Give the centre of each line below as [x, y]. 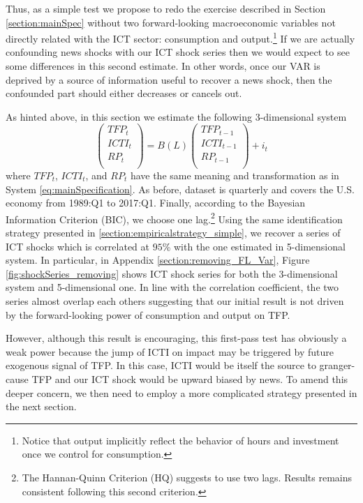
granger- [337, 365]
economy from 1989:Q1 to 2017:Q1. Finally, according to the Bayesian [156, 203]
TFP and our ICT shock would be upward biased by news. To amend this [190, 378]
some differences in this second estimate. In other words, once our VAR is [163, 66]
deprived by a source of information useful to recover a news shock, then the [169, 79]
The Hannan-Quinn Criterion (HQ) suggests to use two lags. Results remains [187, 477]
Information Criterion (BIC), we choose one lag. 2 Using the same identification [174, 218]
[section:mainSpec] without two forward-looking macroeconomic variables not [171, 22]
